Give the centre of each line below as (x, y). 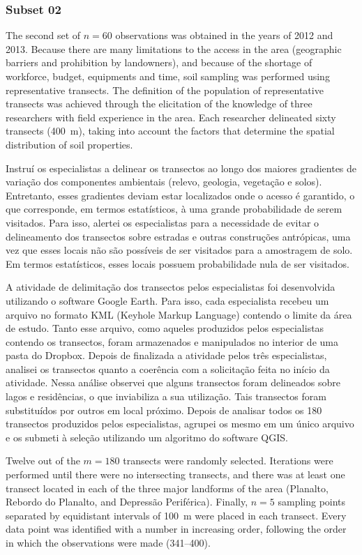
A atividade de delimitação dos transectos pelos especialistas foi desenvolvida (171, 287)
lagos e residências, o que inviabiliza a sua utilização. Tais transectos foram (166, 396)
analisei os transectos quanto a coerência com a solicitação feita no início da (168, 368)
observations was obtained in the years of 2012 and (224, 35)
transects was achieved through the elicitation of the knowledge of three (159, 104)
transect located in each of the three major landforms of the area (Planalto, (167, 488)
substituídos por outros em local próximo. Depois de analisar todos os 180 (164, 410)
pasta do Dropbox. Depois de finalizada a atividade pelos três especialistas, (166, 355)
